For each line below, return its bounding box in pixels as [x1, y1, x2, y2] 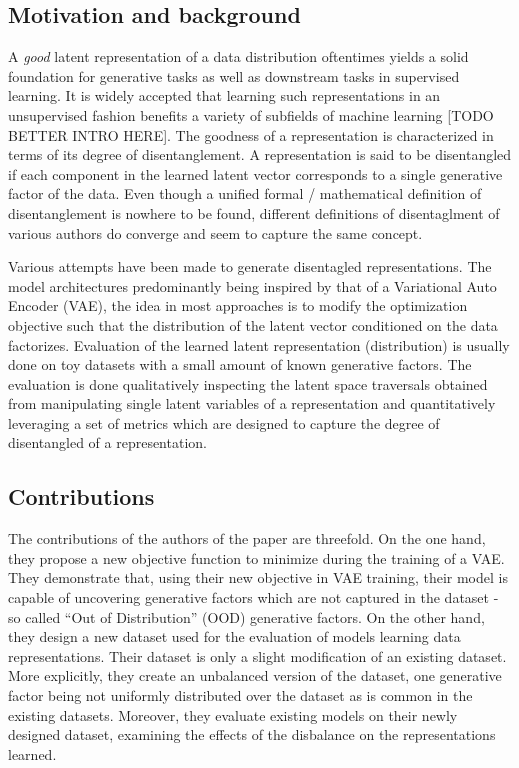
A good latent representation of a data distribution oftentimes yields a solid [8, 46, 469, 67]
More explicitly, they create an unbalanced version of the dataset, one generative [8, 665, 502, 686]
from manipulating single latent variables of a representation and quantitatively [8, 393, 496, 414]
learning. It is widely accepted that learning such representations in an [8, 85, 441, 106]
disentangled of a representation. [8, 432, 207, 453]
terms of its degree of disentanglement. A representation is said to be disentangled [8, 144, 512, 165]
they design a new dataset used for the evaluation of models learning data [8, 626, 461, 647]
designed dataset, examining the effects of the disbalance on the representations [8, 724, 496, 745]
